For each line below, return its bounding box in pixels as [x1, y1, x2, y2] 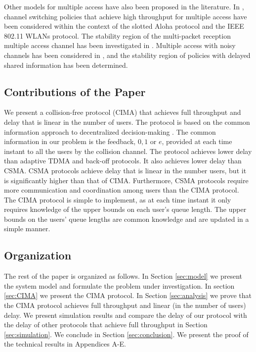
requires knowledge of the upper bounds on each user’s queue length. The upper [4, 204, 247, 214]
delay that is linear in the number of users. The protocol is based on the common [4, 116, 250, 127]
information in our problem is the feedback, [4, 136, 136, 147]
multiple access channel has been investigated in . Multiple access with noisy [4, 40, 236, 50]
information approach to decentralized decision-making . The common [4, 126, 216, 137]
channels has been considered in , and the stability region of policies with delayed [4, 50, 251, 60]
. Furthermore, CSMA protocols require [128, 175, 249, 185]
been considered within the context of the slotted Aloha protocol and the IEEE [4, 21, 244, 31]
